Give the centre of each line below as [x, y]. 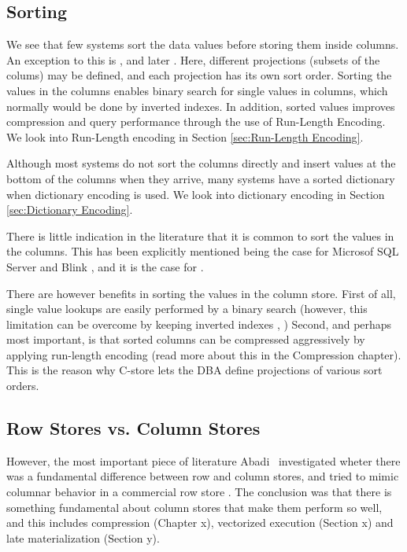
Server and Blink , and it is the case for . [105, 266]
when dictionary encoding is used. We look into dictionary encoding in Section [196, 194]
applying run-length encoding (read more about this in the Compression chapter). [204, 354]
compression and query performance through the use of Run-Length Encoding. [196, 121]
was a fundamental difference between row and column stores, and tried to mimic [203, 476]
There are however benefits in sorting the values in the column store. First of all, [201, 293]
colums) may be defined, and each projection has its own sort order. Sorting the [199, 75]
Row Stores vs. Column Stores [133, 428]
